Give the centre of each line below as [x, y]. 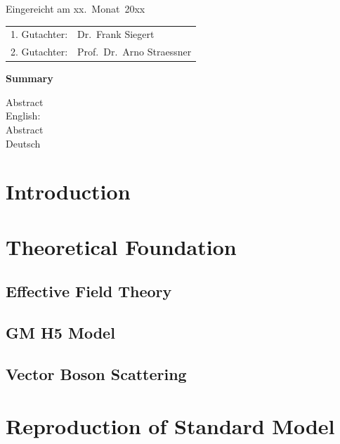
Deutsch [23, 143]
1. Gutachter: [39, 34]
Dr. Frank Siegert [116, 34]
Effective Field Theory [89, 291]
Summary [30, 78]
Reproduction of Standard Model [170, 425]
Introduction [68, 191]
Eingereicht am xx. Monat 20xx [76, 8]
